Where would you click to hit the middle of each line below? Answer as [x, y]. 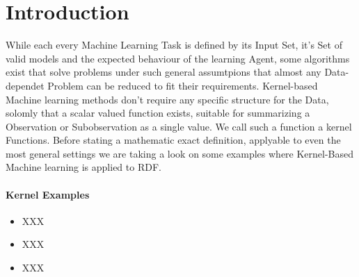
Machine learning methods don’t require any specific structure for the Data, [167, 99]
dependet [25, 85]
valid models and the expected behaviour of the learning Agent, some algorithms [178, 58]
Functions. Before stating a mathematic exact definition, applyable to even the [173, 140]
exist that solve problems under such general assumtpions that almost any [163, 72]
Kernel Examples [48, 194]
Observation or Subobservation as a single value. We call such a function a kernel [179, 126]
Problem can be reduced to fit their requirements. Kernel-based [183, 85]
